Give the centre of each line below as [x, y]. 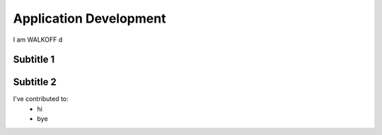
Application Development [89, 18]
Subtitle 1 [34, 60]
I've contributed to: [41, 99]
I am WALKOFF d [38, 40]
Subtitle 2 [35, 82]
